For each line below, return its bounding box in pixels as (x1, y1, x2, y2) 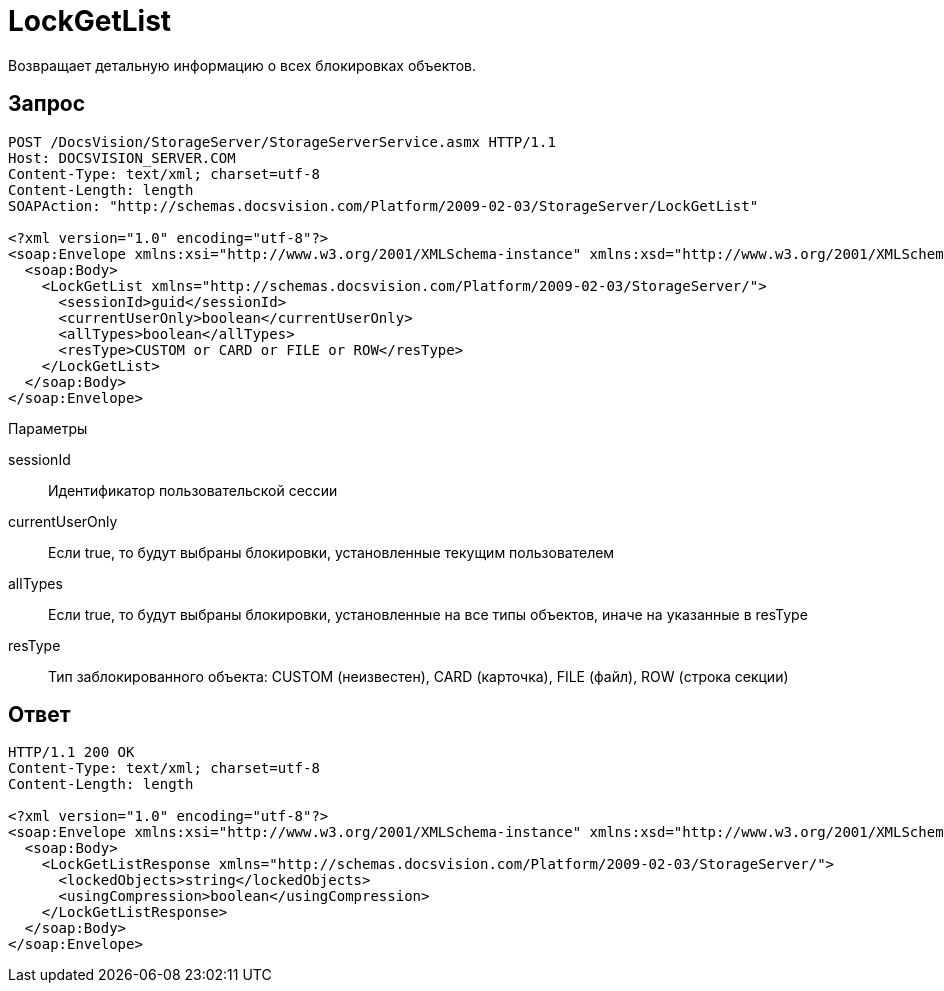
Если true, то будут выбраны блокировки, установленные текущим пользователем (48, 543, 615, 561)
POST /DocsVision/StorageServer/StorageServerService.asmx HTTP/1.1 (8, 133, 556, 150)
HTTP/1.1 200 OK (8, 744, 135, 761)
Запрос (8, 91, 86, 117)
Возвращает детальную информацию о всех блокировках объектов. (8, 56, 476, 74)
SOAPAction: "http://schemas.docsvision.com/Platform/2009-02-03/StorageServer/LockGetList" (8, 197, 759, 214)
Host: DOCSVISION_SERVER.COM (8, 149, 236, 166)
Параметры (8, 419, 88, 437)
